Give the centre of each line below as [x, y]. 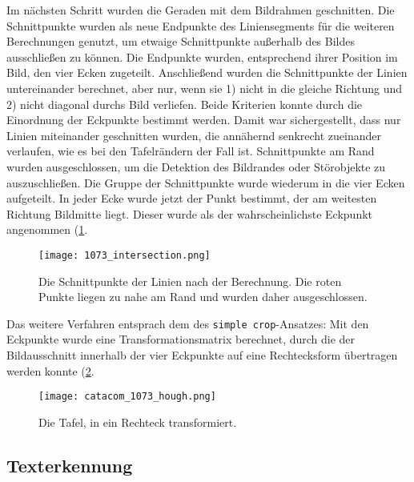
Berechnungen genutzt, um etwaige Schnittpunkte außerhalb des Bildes [181, 41]
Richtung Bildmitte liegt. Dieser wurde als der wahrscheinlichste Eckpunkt [190, 213]
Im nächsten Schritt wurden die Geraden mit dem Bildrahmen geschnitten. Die [201, 10]
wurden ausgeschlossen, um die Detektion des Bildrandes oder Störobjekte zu [196, 166]
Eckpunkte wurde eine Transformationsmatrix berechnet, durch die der [181, 339]
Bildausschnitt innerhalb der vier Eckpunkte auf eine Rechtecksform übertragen [202, 355]
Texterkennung [70, 465]
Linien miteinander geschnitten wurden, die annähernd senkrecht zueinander [194, 135]
